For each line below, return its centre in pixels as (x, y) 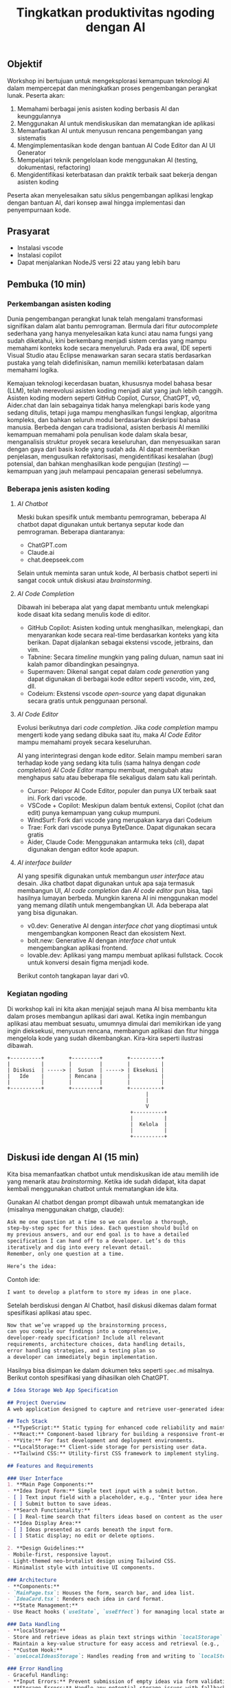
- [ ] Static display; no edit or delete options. (81, 1536)
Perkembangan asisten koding (59, 304)
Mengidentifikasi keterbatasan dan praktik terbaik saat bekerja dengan (117, 174)
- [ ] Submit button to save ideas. (59, 1504)
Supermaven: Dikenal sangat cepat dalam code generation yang (118, 672)
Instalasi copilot (39, 255)
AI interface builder (44, 863)
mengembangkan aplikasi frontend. (78, 948)
